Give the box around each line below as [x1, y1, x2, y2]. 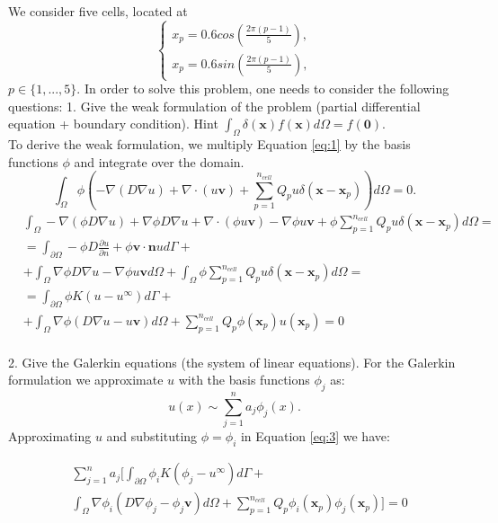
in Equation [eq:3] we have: [240, 427, 390, 446]
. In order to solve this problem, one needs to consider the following [76, 79, 449, 98]
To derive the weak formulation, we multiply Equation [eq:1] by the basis [8, 135, 411, 154]
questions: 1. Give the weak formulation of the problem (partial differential [8, 96, 421, 115]
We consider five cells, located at [8, 2, 188, 20]
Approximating [8, 427, 92, 446]
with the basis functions [178, 370, 310, 389]
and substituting [106, 427, 198, 446]
